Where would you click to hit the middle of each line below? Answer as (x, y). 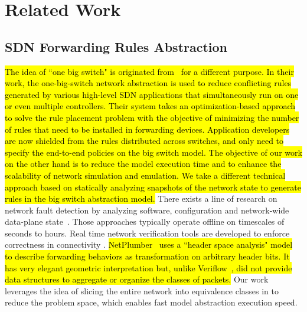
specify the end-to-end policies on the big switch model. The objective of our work (153, 152)
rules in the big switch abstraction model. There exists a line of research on (141, 198)
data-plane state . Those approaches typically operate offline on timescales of (145, 221)
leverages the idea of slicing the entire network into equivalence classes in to (142, 290)
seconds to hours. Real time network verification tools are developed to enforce (147, 233)
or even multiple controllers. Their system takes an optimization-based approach (150, 106)
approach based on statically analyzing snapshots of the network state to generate (153, 187)
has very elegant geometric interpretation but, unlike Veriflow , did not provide (148, 267)
